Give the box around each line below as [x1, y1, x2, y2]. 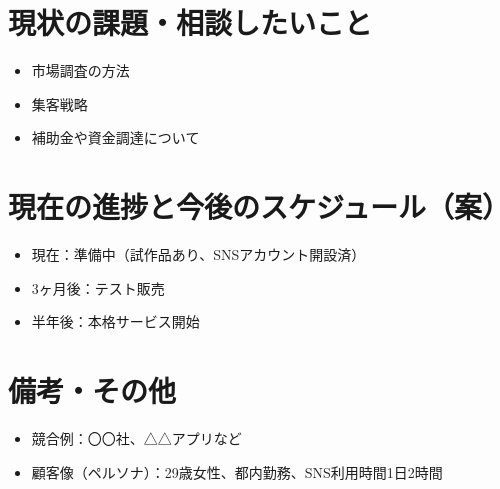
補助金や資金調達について [31, 127, 200, 148]
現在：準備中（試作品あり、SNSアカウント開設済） [31, 244, 366, 265]
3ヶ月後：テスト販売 [31, 277, 165, 298]
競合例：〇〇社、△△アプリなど [31, 427, 242, 448]
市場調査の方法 [31, 60, 130, 81]
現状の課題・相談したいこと [8, 2, 373, 43]
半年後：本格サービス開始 [31, 311, 200, 332]
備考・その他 [8, 370, 177, 410]
